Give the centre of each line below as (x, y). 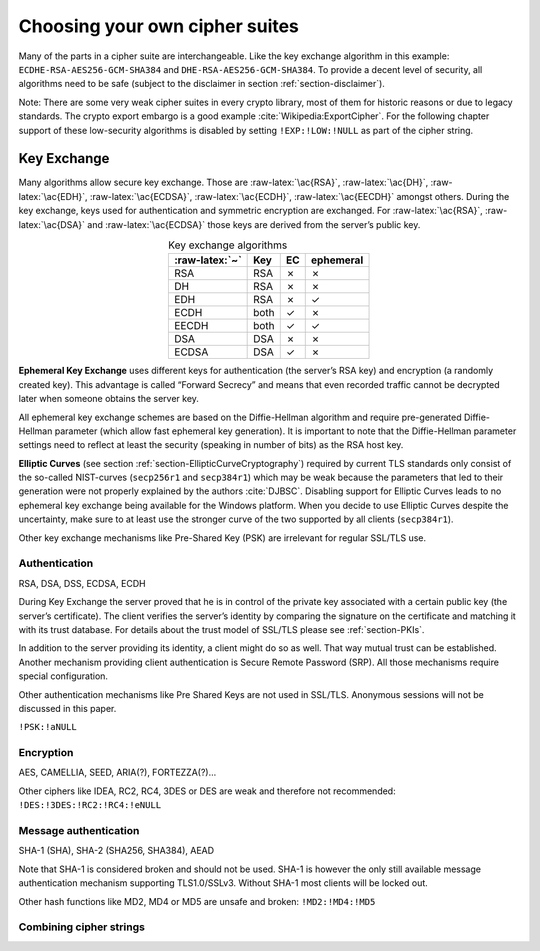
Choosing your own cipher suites (159, 26)
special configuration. (63, 676)
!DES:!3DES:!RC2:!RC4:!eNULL (90, 805)
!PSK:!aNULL (47, 727)
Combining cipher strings (81, 927)
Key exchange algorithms (228, 245)
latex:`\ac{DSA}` (51, 224)
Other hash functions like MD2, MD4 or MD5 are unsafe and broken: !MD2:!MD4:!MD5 (197, 901)
